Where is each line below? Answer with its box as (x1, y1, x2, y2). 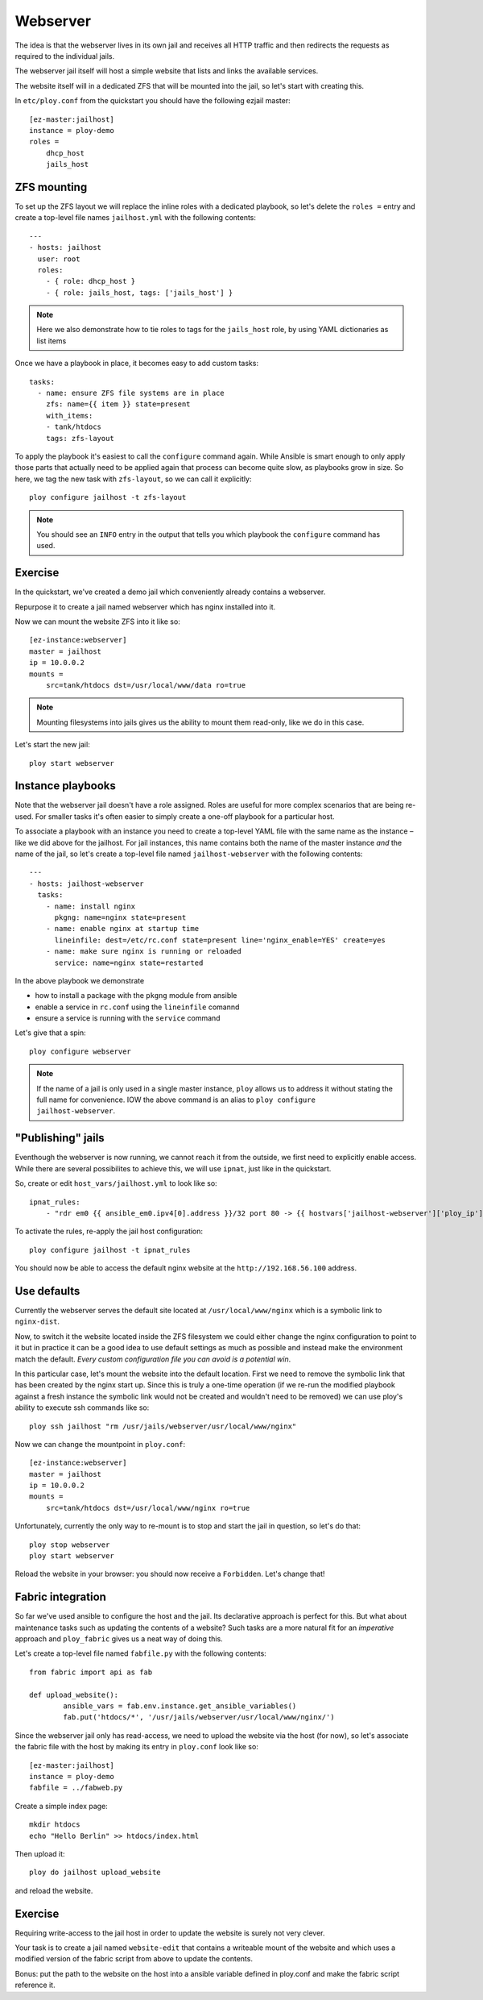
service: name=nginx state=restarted (54, 958, 204, 967)
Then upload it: (14, 1848, 65, 1858)
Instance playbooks (14, 779, 117, 793)
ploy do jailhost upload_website (29, 1868, 161, 1877)
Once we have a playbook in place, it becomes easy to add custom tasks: (14, 359, 259, 368)
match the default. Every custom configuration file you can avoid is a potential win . (14, 1354, 291, 1364)
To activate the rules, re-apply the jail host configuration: (14, 1226, 204, 1237)
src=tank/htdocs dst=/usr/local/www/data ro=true (45, 680, 246, 689)
